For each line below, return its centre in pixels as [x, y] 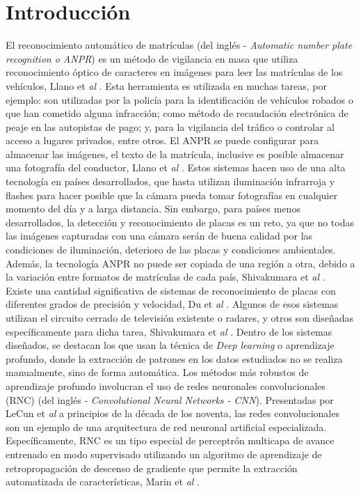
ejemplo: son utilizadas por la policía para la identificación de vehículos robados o [179, 99]
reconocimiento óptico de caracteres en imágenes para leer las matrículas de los [174, 72]
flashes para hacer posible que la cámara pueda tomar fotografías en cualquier [171, 195]
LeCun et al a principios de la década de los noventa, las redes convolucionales [173, 413]
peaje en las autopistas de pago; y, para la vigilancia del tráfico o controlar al [170, 126]
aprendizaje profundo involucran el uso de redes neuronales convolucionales [166, 385]
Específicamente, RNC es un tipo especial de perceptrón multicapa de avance [170, 440]
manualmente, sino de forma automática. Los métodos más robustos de [157, 372]
